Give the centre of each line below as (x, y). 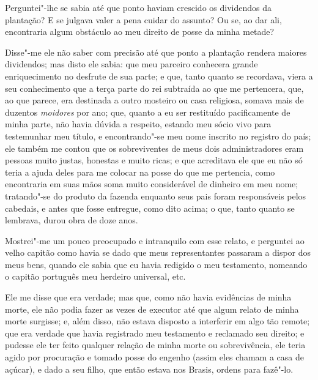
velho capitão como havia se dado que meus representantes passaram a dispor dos (158, 252)
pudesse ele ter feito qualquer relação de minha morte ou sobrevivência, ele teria (155, 345)
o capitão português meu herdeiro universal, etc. (95, 276)
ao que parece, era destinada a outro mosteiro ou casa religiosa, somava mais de (154, 100)
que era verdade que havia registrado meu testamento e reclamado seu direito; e (155, 333)
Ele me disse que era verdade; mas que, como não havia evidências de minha (148, 297)
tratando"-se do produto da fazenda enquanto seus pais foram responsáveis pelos (156, 196)
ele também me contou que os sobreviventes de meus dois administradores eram (154, 148)
